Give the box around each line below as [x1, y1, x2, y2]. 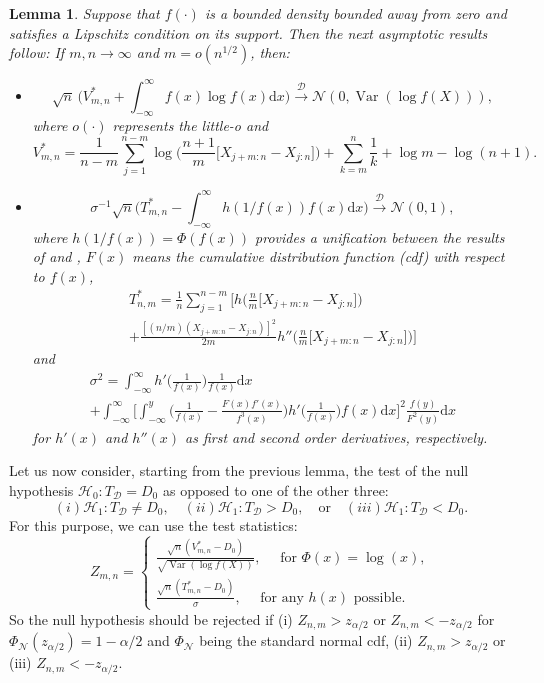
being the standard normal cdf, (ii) [199, 630, 413, 651]
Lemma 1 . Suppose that [9, 3, 160, 23]
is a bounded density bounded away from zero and [204, 3, 507, 23]
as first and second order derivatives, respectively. [185, 426, 488, 447]
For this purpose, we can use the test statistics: [9, 514, 298, 535]
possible [353, 590, 402, 605]
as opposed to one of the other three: [162, 479, 389, 500]
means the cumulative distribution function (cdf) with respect [132, 246, 505, 267]
